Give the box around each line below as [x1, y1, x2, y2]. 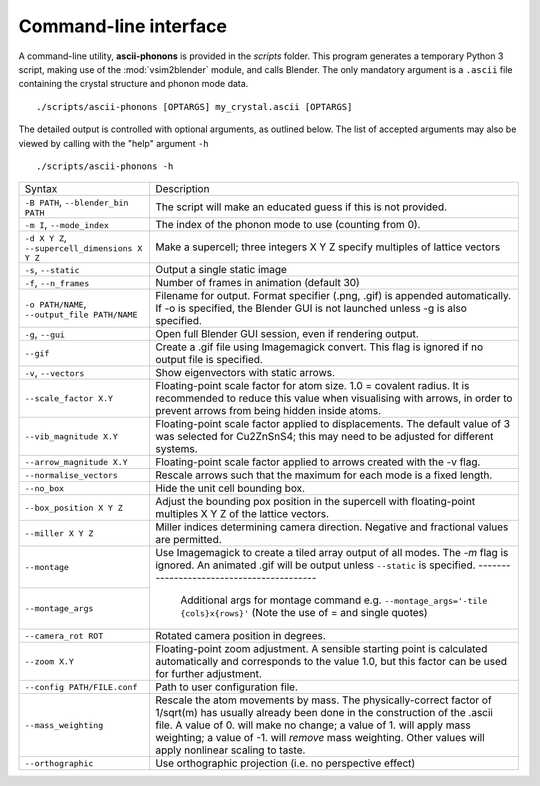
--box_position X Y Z [24, 502, 124, 513]
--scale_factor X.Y [24, 393, 114, 404]
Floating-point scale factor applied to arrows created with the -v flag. [155, 455, 481, 469]
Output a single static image [155, 263, 287, 277]
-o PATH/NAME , [24, 296, 87, 310]
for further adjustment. [155, 667, 262, 681]
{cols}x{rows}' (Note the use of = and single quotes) [180, 606, 429, 620]
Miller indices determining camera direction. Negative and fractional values [155, 520, 509, 534]
